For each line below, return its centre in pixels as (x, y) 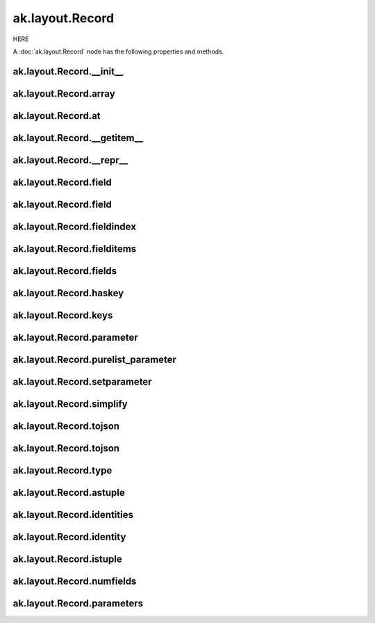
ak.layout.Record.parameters (78, 604)
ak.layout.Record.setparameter (82, 381)
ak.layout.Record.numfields (75, 582)
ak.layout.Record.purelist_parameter (95, 359)
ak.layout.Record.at (57, 116)
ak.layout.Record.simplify (70, 404)
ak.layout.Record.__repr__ (70, 160)
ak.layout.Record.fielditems (75, 249)
